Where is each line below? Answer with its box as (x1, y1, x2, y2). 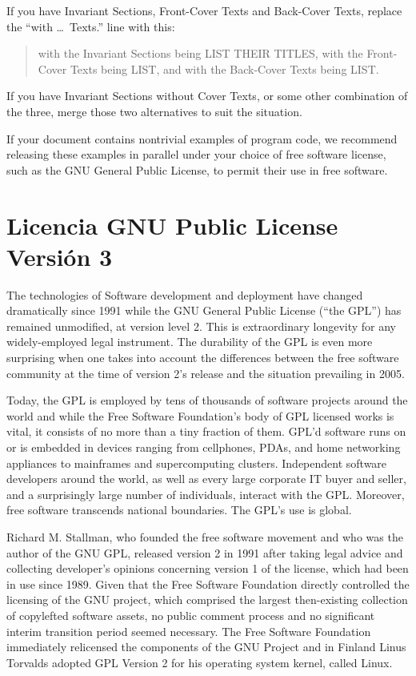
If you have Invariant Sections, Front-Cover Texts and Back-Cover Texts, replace (6, 2, 402, 18)
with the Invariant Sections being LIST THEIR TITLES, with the (38, 45, 363, 62)
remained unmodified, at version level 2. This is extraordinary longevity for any (6, 317, 397, 334)
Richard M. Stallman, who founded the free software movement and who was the (6, 528, 403, 545)
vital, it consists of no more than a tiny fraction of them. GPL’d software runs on (6, 423, 406, 440)
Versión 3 (6, 239, 113, 272)
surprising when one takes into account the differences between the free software (6, 349, 399, 366)
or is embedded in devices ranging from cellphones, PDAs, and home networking (6, 439, 401, 455)
